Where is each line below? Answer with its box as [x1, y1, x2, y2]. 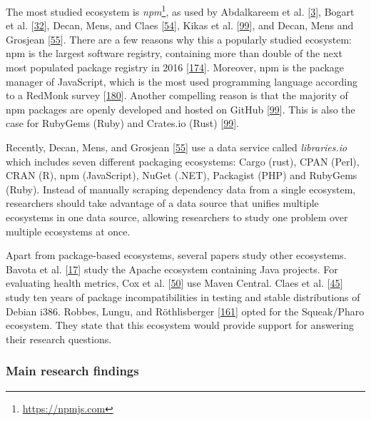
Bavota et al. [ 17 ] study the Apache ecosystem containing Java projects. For [6, 261, 338, 276]
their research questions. [6, 331, 112, 346]
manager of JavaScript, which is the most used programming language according [6, 73, 357, 88]
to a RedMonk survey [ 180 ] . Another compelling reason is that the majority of [6, 88, 348, 103]
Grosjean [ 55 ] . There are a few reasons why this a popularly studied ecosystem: [6, 31, 352, 46]
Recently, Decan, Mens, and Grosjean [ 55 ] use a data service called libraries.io [6, 140, 347, 154]
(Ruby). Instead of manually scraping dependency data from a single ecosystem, [6, 181, 356, 196]
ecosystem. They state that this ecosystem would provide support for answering [6, 318, 355, 333]
